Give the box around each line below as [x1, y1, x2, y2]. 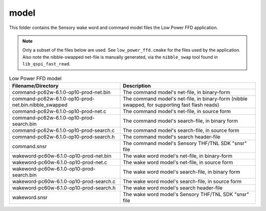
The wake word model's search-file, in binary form [123, 168, 240, 175]
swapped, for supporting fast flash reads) [123, 101, 219, 108]
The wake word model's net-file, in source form [123, 159, 233, 166]
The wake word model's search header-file [123, 184, 223, 191]
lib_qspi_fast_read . [22, 61, 71, 67]
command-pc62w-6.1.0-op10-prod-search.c [12, 127, 115, 134]
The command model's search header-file [123, 133, 221, 140]
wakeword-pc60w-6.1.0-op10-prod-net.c [12, 159, 107, 166]
